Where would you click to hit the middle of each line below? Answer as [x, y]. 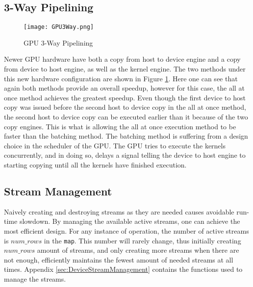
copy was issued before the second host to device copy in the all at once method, [125, 107]
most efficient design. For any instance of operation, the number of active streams [126, 230]
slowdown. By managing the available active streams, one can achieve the [130, 221]
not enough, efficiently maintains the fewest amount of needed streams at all [119, 259]
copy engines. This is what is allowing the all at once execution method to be [120, 126]
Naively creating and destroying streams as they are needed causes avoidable [119, 211]
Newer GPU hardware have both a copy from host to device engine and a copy [122, 59]
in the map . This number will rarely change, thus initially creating [142, 240]
